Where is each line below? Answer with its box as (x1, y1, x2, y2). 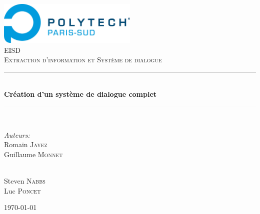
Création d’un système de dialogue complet (4, 88, 157, 99)
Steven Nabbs (4, 176, 45, 186)
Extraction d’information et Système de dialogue (4, 54, 162, 65)
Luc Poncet (4, 185, 41, 196)
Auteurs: (4, 129, 30, 140)
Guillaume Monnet (4, 149, 63, 159)
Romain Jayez (4, 139, 47, 150)
